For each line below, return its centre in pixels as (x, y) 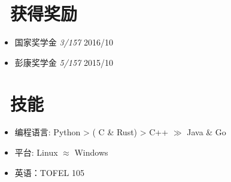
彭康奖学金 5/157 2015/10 (64, 62)
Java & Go (206, 132)
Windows (91, 152)
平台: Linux (36, 152)
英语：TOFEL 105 (49, 172)
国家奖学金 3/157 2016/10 (64, 42)
